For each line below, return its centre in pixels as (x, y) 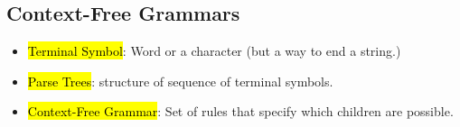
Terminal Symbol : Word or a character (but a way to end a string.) (214, 51)
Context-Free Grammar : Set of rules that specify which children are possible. (240, 111)
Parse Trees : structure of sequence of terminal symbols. (180, 81)
